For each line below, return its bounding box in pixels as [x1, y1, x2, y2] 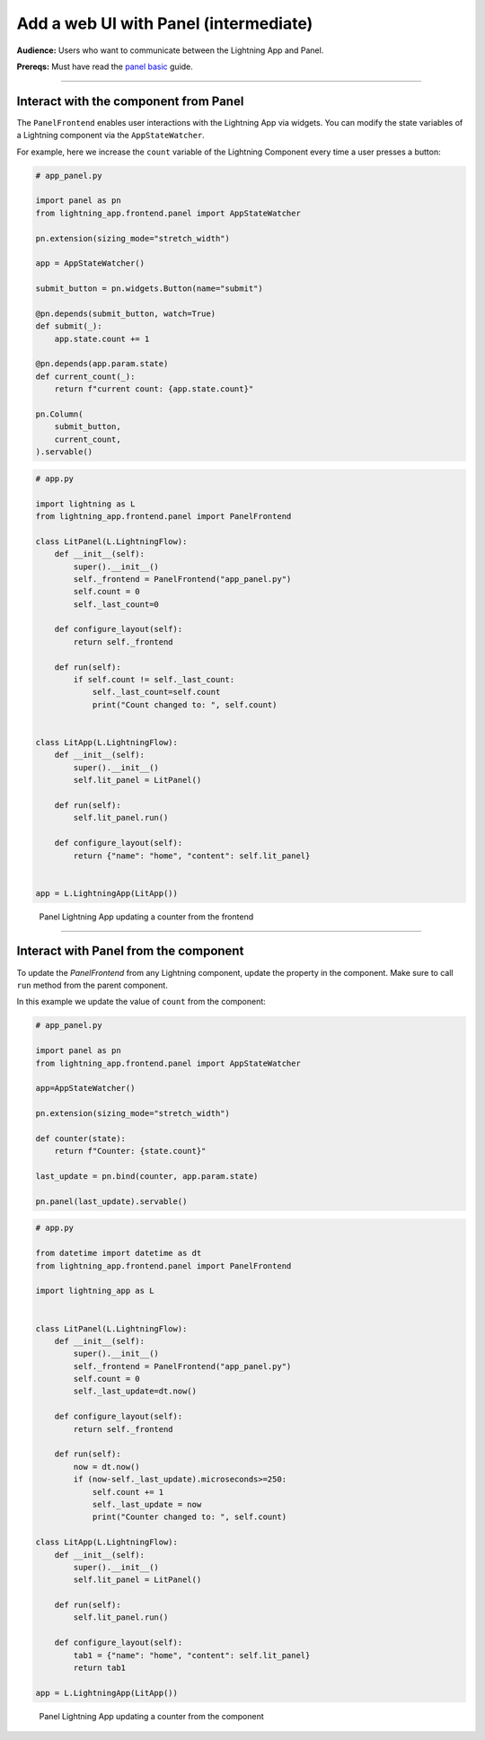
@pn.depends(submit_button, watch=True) [35, 308, 216, 319]
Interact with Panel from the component [16, 944, 244, 959]
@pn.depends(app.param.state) [35, 359, 169, 369]
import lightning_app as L [35, 1286, 154, 1296]
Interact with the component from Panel [16, 93, 244, 109]
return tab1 [73, 1663, 126, 1674]
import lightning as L [35, 498, 136, 509]
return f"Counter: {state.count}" [54, 1146, 207, 1156]
